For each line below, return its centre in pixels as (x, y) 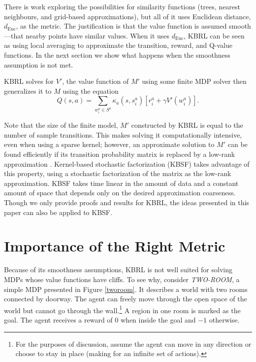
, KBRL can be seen (214, 35)
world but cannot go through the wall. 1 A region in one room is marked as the (122, 309)
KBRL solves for (29, 81)
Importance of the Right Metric (115, 246)
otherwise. (224, 319)
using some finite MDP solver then (194, 81)
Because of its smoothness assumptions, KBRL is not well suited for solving (118, 270)
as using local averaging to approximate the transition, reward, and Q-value (118, 45)
